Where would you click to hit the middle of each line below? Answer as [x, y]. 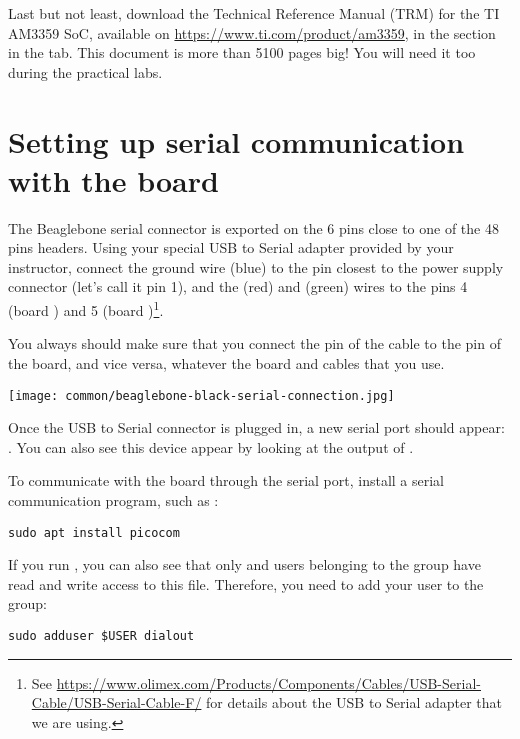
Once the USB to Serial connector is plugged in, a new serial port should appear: [256, 427]
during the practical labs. [85, 71]
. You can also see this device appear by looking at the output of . [211, 446]
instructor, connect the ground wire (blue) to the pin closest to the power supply [256, 266]
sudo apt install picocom [94, 532]
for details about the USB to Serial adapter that [354, 702]
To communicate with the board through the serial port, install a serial [226, 480]
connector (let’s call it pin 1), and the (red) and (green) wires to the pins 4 [238, 286]
